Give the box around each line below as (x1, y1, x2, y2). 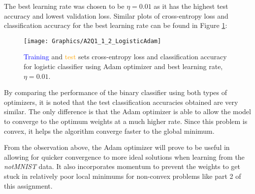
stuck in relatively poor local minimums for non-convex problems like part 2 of (4, 170, 241, 181)
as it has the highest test (154, 1, 228, 11)
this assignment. (4, 180, 53, 191)
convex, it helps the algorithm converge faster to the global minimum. (4, 125, 215, 136)
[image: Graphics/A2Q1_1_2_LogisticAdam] (24, 37, 161, 45)
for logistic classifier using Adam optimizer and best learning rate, (24, 61, 223, 72)
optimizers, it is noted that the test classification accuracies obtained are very (4, 97, 238, 107)
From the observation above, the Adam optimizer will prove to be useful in (4, 142, 230, 152)
